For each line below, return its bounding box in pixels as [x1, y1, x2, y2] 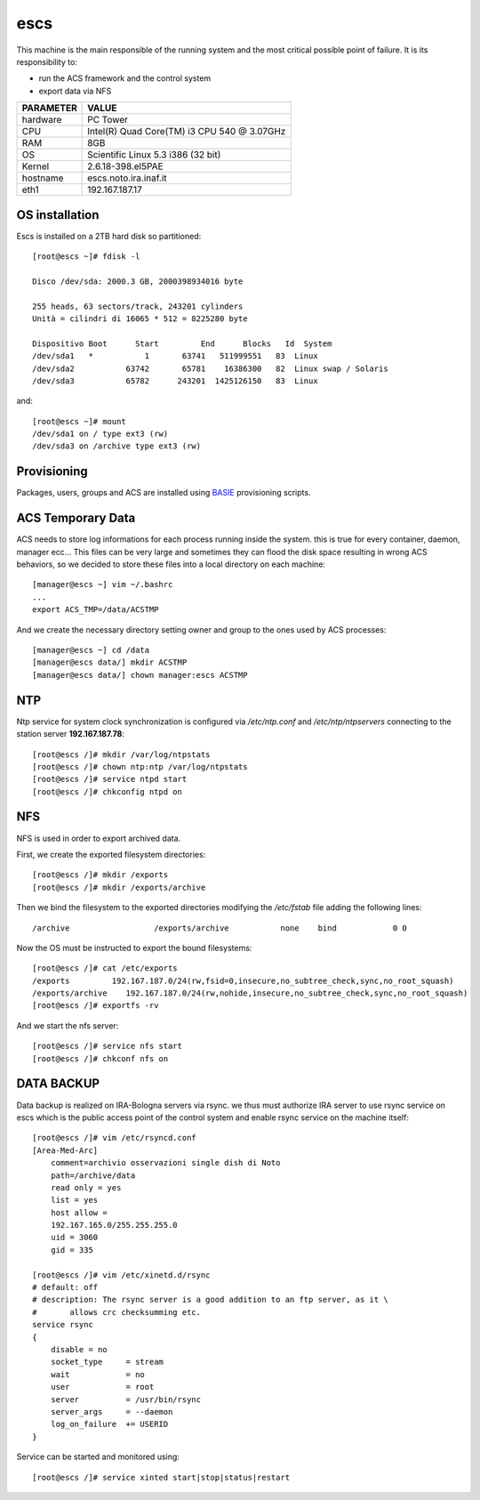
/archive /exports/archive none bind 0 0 [32, 923, 408, 933]
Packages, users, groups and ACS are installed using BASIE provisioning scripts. [16, 488, 311, 498]
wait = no [50, 1369, 146, 1379]
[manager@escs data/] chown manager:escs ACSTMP [32, 670, 248, 680]
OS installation [16, 207, 100, 222]
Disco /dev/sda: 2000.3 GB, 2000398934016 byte [32, 276, 244, 286]
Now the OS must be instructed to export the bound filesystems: [16, 942, 252, 953]
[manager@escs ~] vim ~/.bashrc [32, 579, 173, 590]
